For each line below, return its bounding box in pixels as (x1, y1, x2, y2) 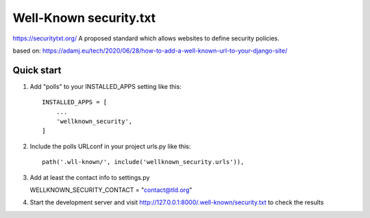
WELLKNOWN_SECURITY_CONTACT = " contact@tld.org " (29, 185, 193, 194)
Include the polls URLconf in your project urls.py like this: (29, 142, 191, 150)
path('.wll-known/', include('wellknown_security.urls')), (42, 158, 245, 166)
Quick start (12, 64, 62, 76)
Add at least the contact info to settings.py (29, 173, 150, 181)
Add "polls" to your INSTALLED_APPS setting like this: (29, 82, 182, 90)
